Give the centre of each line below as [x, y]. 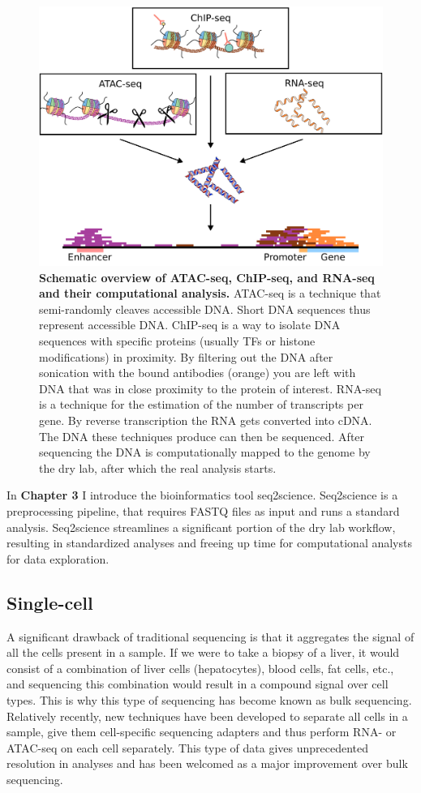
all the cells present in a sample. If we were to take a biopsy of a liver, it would [203, 652]
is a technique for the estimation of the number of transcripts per [201, 404]
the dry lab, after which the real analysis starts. [158, 467]
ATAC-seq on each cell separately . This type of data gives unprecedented [188, 747]
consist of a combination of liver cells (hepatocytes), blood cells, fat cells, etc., [200, 668]
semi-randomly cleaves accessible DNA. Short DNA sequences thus [205, 309]
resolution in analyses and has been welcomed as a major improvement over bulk [207, 763]
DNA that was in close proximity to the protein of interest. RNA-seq [210, 388]
